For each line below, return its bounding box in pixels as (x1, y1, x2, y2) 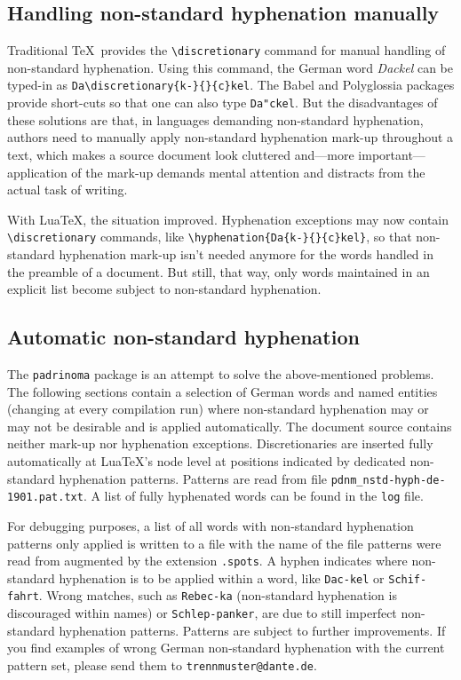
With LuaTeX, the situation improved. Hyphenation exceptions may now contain (7, 210, 449, 228)
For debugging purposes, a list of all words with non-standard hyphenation (7, 516, 414, 534)
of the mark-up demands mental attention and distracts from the (71, 162, 425, 181)
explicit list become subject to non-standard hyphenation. (7, 280, 322, 298)
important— (358, 145, 425, 163)
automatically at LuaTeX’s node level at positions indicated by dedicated (7, 452, 406, 470)
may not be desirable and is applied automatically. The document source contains (7, 416, 452, 435)
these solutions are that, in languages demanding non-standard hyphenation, (7, 110, 424, 129)
